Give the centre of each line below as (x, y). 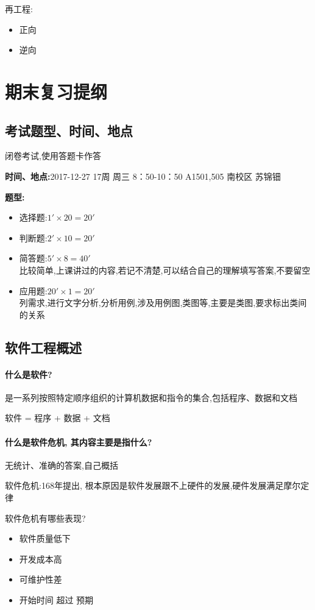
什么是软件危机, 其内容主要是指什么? (79, 442)
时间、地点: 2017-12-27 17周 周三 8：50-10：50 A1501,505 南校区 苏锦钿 (143, 176)
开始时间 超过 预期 (56, 600)
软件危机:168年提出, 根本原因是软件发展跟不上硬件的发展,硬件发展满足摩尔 (153, 485)
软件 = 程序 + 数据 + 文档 (58, 418)
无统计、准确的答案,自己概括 (62, 465)
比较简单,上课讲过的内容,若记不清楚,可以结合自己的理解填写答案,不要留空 (165, 270)
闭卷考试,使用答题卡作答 (53, 156)
